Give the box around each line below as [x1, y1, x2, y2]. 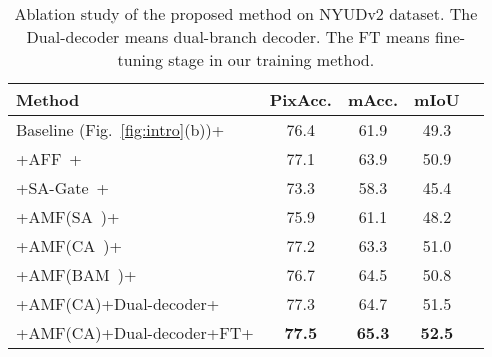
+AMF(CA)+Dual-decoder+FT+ [16, 321, 254, 344]
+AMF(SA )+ [16, 205, 120, 228]
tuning [117, 48, 163, 71]
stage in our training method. [168, 48, 375, 71]
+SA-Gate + [16, 176, 110, 199]
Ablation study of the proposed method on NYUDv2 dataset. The [14, 2, 478, 25]
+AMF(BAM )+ [16, 263, 137, 286]
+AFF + [16, 147, 82, 170]
